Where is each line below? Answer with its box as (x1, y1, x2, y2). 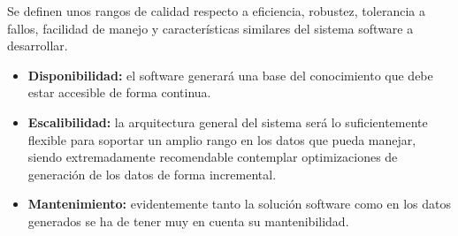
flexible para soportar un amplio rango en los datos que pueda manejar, (27, 130, 416, 148)
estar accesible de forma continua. (27, 83, 211, 102)
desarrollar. (7, 36, 68, 55)
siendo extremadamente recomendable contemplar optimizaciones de (27, 148, 398, 166)
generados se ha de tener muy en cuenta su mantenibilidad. (27, 211, 349, 230)
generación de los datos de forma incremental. (27, 164, 277, 183)
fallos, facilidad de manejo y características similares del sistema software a (7, 19, 414, 37)
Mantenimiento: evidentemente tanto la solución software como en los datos (27, 194, 452, 213)
